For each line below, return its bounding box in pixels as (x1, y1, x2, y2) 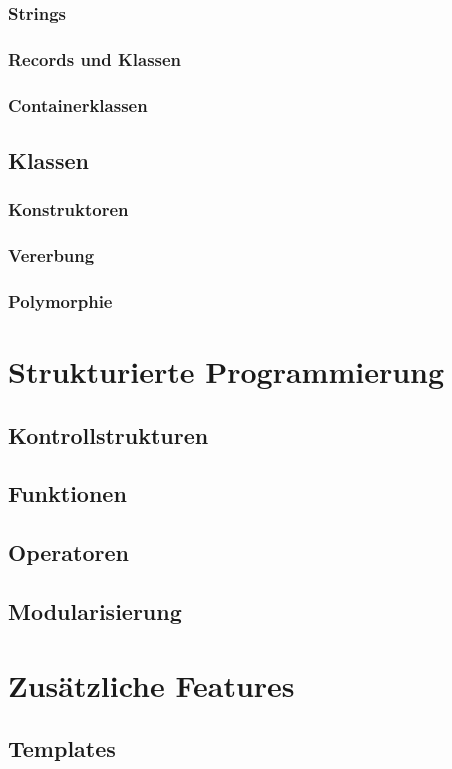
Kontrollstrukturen (8, 419, 209, 450)
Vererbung (8, 243, 95, 268)
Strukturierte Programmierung (8, 351, 445, 392)
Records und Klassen (8, 46, 182, 71)
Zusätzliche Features (8, 664, 295, 705)
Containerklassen (8, 92, 148, 117)
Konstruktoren (8, 197, 129, 222)
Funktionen (8, 478, 127, 509)
